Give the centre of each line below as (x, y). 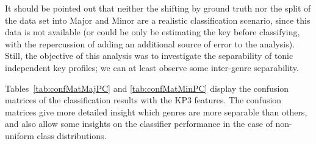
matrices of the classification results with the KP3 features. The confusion (143, 100)
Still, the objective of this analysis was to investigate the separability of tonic (149, 56)
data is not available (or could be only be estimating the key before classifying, (153, 32)
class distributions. (72, 135)
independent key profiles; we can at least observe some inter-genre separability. (152, 67)
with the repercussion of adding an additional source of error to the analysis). (150, 43)
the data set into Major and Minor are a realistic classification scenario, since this (158, 20)
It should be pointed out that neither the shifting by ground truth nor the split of (158, 8)
